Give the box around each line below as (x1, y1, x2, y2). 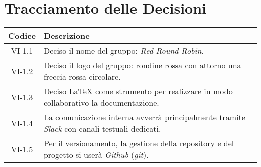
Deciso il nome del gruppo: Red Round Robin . (43, 45, 204, 57)
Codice (8, 30, 36, 42)
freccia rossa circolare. (43, 71, 121, 83)
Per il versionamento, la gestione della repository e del (43, 137, 234, 149)
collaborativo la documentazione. (43, 97, 159, 109)
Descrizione (43, 30, 90, 42)
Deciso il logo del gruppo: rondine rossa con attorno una (43, 59, 241, 71)
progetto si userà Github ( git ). (43, 149, 149, 161)
